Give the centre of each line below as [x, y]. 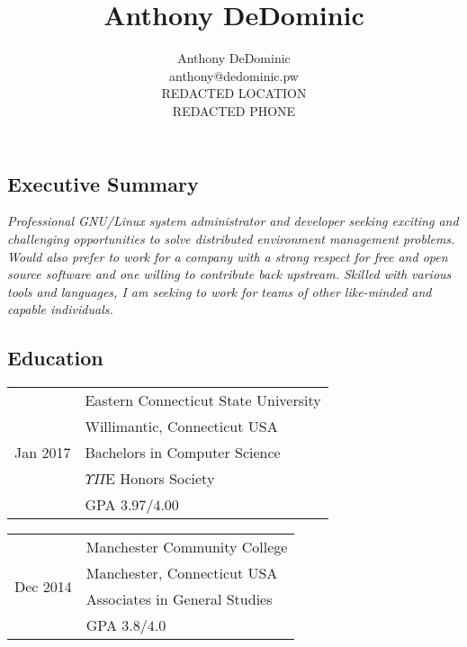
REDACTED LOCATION [234, 93]
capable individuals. [60, 309]
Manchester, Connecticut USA [182, 573]
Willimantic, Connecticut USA [181, 427]
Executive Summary [103, 183]
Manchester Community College [187, 547]
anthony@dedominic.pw [234, 75]
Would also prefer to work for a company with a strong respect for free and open [228, 256]
